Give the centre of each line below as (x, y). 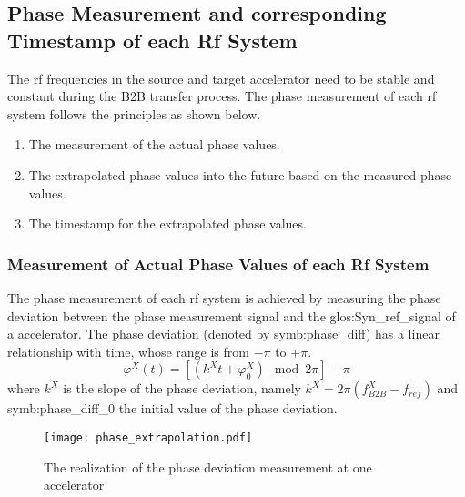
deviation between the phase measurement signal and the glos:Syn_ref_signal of (232, 315)
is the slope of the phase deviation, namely (182, 388)
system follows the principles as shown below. (134, 113)
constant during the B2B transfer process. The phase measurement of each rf (222, 96)
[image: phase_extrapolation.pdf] (148, 437)
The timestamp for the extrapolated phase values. (167, 223)
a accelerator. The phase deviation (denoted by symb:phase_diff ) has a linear (223, 334)
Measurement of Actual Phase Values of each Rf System (218, 264)
